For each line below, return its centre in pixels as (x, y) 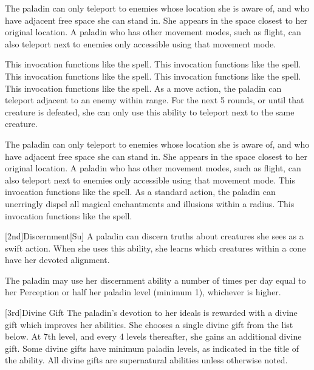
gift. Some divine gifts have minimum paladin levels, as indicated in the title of (152, 348)
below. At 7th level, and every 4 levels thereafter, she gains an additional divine (153, 336)
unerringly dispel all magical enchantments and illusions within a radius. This (150, 203)
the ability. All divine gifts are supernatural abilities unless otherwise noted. (146, 360)
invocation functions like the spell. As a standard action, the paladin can (140, 192)
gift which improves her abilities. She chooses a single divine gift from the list (149, 324)
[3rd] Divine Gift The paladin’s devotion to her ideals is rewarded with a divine (151, 313)
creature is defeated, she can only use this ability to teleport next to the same (150, 111)
